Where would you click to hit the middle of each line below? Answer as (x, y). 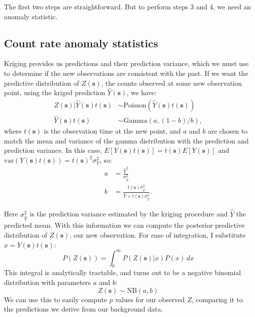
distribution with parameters (48, 282)
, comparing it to (217, 299)
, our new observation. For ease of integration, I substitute (157, 234)
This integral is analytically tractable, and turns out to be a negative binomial (123, 272)
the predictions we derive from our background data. (84, 309)
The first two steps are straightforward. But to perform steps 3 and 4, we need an (127, 6)
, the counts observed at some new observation (172, 83)
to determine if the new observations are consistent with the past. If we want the (126, 73)
